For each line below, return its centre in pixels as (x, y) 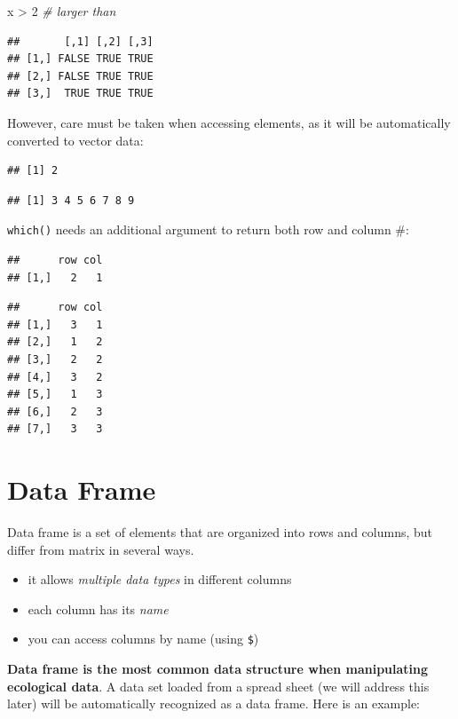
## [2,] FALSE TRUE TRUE (80, 76)
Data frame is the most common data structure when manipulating (218, 669)
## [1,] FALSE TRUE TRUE (80, 59)
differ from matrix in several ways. (101, 549)
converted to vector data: (75, 140)
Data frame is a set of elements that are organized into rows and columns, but (220, 532)
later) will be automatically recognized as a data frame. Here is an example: (213, 703)
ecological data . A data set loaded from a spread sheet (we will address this (218, 686)
